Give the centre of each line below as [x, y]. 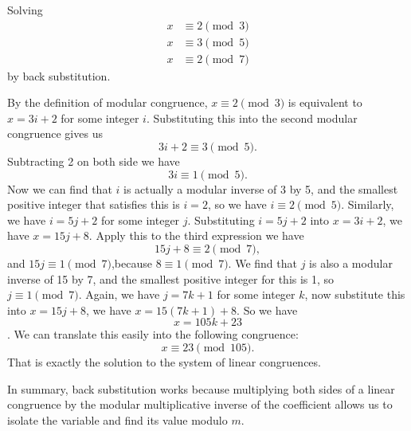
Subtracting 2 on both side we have [94, 161]
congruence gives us [55, 133]
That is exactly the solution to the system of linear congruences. [164, 362]
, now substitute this [355, 294]
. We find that [262, 263]
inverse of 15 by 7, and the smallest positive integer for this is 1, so [171, 278]
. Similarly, [368, 204]
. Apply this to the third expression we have [196, 235]
